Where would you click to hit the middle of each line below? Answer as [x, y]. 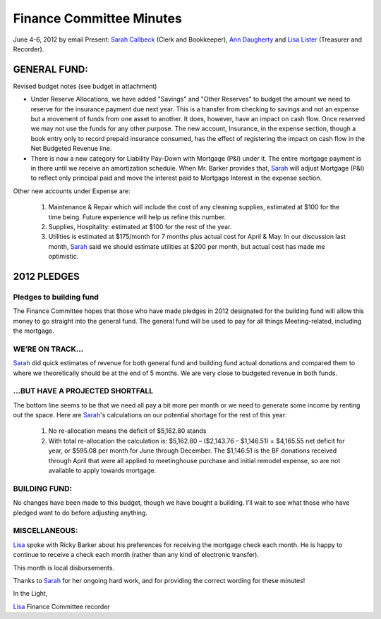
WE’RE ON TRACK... [48, 349]
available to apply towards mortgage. [102, 471]
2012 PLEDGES [47, 276]
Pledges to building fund [56, 297]
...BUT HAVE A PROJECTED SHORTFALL [83, 391]
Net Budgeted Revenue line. [71, 149]
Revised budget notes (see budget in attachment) [85, 86]
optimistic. [64, 257]
